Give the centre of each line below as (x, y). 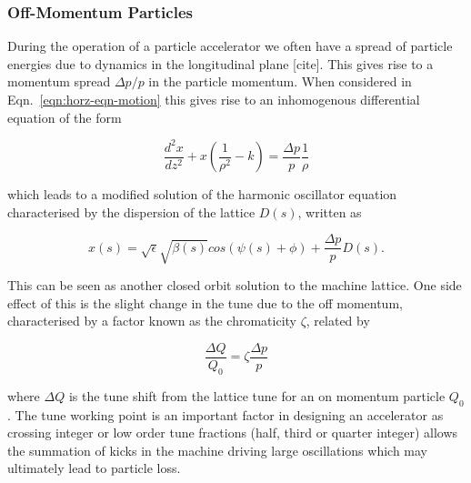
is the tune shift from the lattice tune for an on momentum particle (257, 395)
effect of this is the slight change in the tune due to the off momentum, (205, 302)
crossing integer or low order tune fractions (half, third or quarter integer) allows (233, 433)
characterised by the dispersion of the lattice (131, 211)
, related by (338, 321)
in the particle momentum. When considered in (280, 81)
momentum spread (59, 81)
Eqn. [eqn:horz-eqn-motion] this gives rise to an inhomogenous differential (214, 99)
